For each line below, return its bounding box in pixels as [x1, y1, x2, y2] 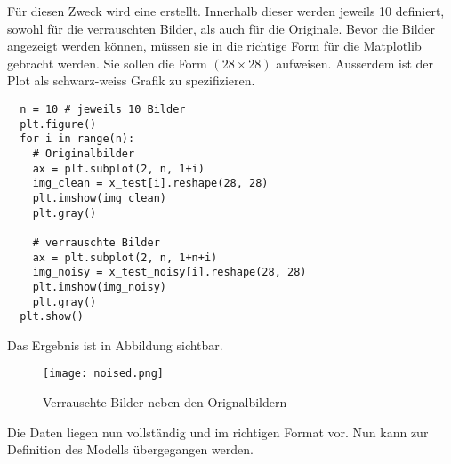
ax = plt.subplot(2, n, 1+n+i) [32, 251, 218, 264]
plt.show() [20, 310, 84, 324]
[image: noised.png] [43, 367, 165, 380]
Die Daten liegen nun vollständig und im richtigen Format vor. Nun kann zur [7, 422, 429, 441]
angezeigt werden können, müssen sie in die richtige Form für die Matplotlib [7, 36, 422, 55]
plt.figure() [20, 117, 97, 131]
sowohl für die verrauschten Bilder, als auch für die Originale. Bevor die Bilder [7, 19, 436, 37]
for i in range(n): [20, 132, 135, 146]
